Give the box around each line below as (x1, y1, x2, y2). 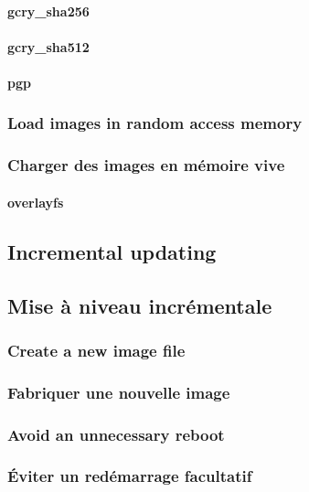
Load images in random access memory (7, 112, 303, 134)
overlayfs (7, 192, 64, 211)
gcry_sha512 (7, 37, 90, 56)
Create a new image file (7, 338, 186, 361)
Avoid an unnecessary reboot (7, 422, 225, 445)
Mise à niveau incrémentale (7, 291, 272, 319)
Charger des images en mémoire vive (7, 154, 285, 176)
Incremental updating (7, 237, 217, 265)
